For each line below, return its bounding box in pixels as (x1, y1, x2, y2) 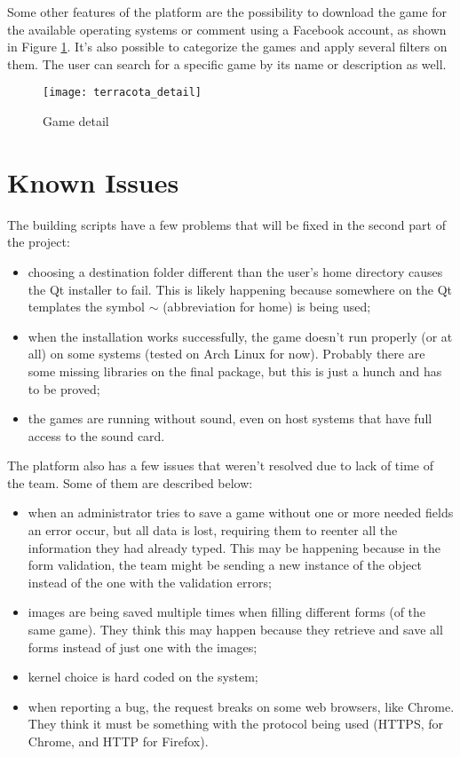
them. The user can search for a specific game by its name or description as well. (7, 54, 447, 73)
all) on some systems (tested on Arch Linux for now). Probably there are (28, 344, 425, 363)
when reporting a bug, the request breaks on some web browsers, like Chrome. (28, 697, 455, 715)
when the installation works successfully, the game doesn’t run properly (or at (28, 327, 453, 345)
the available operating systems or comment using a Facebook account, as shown (7, 20, 447, 38)
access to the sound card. (28, 426, 165, 445)
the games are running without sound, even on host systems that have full (28, 409, 432, 428)
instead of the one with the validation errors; (28, 572, 272, 591)
